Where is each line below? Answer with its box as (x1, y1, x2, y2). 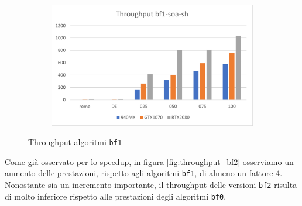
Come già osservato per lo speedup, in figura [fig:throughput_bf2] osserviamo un (5, 155, 294, 167)
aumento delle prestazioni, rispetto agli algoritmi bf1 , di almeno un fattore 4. (5, 167, 283, 179)
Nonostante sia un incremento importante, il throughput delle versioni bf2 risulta (5, 178, 297, 191)
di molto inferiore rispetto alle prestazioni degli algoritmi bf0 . (5, 190, 227, 202)
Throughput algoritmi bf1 (28, 136, 122, 148)
